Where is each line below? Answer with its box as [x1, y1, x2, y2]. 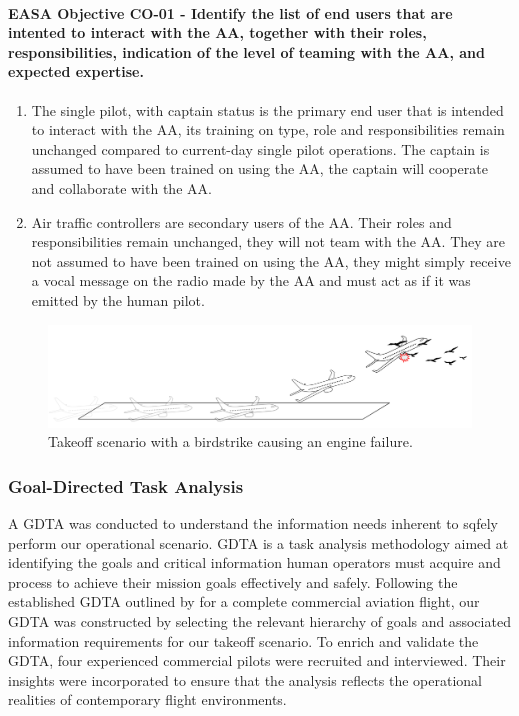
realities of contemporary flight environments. [8, 689, 287, 710]
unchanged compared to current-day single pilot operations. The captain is [31, 138, 490, 159]
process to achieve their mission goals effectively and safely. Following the [8, 571, 458, 592]
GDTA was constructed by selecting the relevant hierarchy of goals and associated [8, 610, 511, 631]
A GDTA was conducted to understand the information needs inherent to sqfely [8, 513, 498, 534]
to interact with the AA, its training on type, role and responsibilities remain [31, 119, 505, 140]
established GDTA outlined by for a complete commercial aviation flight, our [8, 591, 480, 612]
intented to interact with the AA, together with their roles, [8, 22, 427, 43]
